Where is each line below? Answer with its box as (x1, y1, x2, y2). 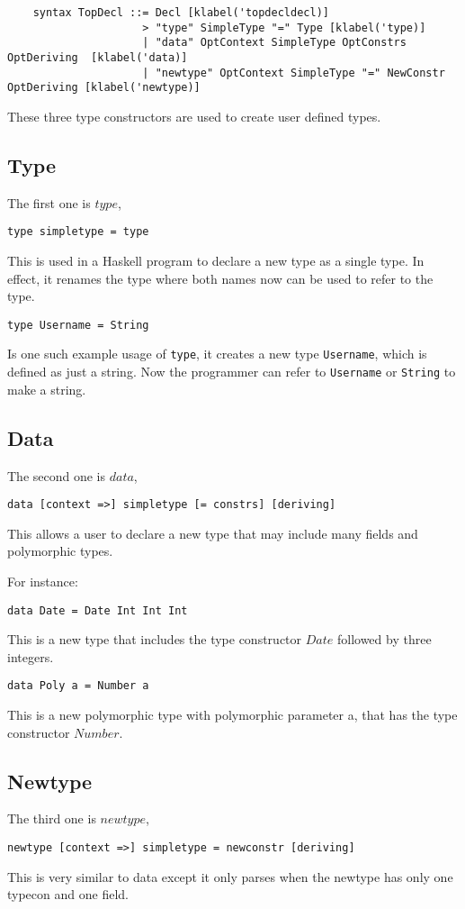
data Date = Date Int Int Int (7, 604, 188, 617)
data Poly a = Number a (7, 679, 149, 693)
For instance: (7, 571, 78, 590)
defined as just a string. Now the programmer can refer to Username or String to (7, 362, 456, 381)
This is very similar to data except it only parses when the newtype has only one (7, 867, 453, 886)
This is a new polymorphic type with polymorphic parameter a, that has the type (7, 705, 458, 724)
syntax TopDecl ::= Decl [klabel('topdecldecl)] (32, 6, 329, 19)
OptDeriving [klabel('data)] (7, 50, 188, 64)
